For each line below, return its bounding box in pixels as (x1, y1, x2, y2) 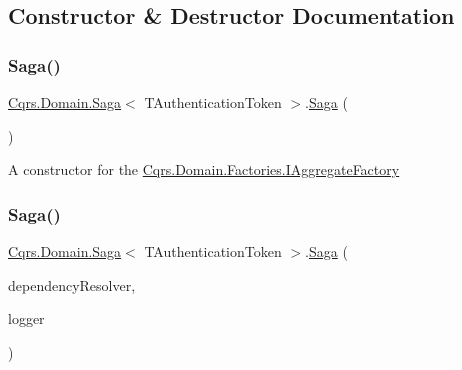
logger (8, 308, 45, 329)
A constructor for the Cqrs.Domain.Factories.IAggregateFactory (8, 159, 400, 180)
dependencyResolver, (8, 274, 136, 295)
